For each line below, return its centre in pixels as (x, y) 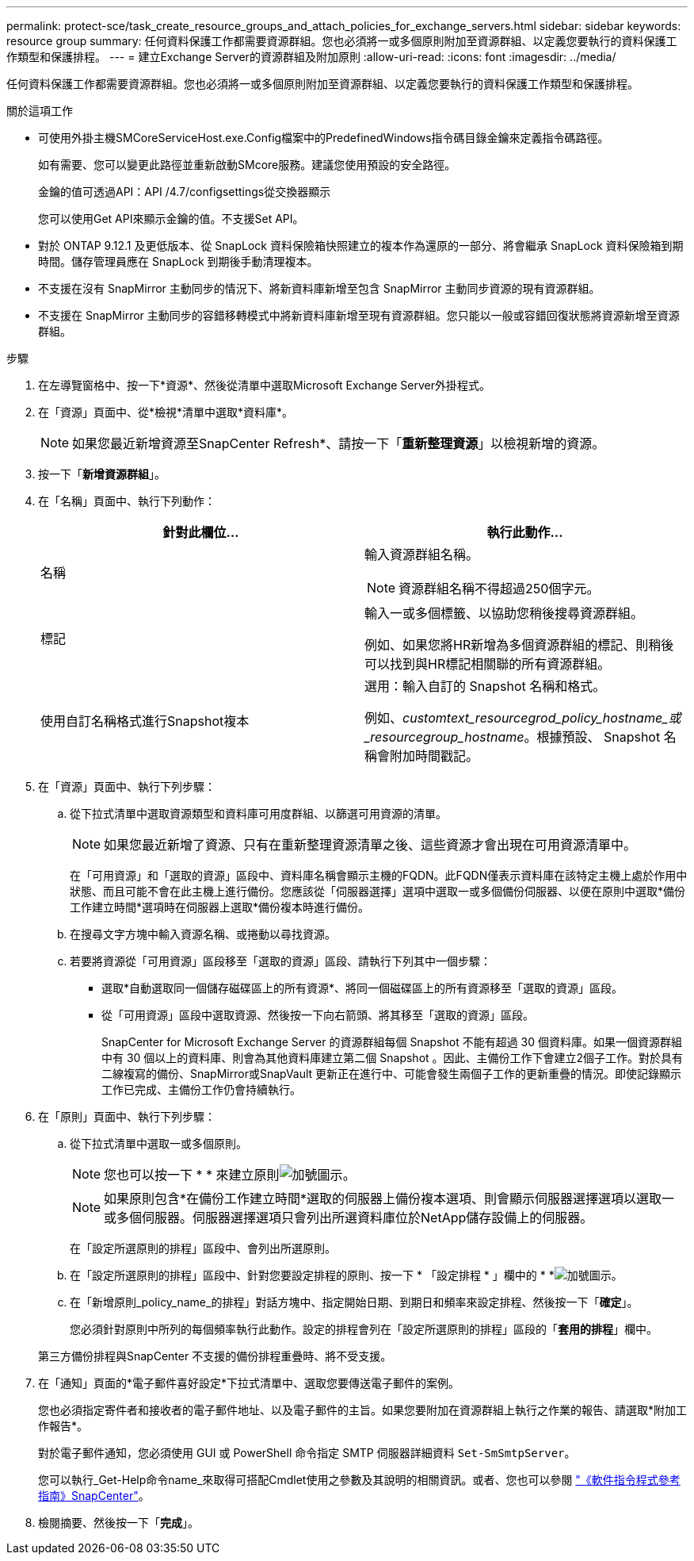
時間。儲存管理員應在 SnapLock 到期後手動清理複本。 (178, 261)
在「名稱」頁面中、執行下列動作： (127, 501)
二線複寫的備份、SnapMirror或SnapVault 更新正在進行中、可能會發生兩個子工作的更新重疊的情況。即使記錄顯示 (392, 1074)
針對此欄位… (201, 532)
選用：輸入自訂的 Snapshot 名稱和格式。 (485, 686)
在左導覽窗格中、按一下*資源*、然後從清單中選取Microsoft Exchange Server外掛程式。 (264, 385)
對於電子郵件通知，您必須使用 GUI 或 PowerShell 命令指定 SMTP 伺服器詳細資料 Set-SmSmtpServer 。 (307, 1453)
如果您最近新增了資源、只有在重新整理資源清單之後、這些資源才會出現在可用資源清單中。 (370, 845)
